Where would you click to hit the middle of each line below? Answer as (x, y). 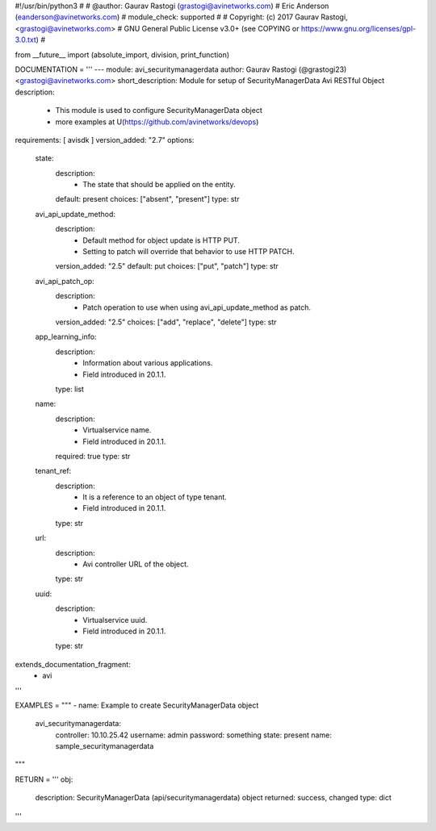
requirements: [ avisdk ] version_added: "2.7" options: (105, 140)
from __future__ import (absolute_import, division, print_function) (122, 54)
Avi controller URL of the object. (136, 564)
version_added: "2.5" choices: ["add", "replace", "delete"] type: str (166, 322)
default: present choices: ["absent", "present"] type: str (147, 199)
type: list (70, 389)
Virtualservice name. (117, 430)
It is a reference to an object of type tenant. (155, 497)
